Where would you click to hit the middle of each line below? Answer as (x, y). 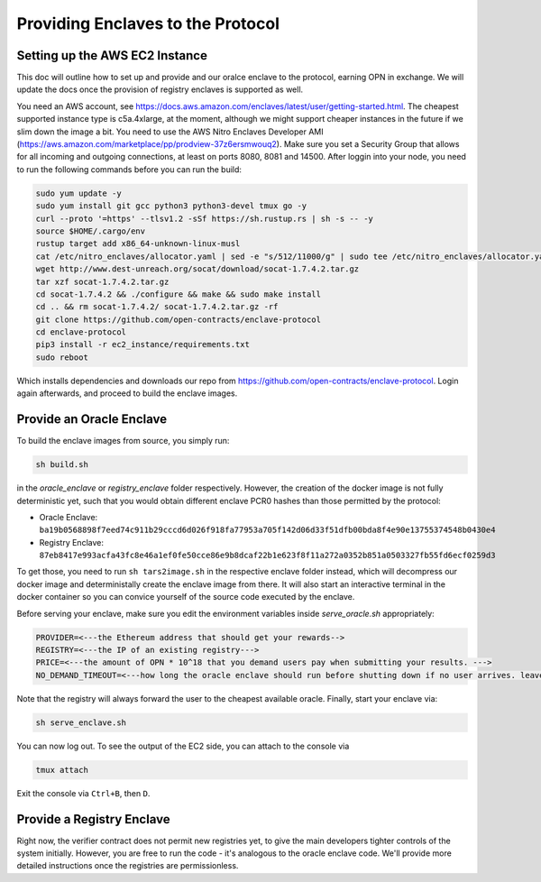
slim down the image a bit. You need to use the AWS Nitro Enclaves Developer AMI (170, 132)
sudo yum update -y (78, 193)
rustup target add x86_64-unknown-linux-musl (138, 244)
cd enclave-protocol (81, 332)
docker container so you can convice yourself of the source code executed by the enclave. (186, 597)
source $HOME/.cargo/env (91, 231)
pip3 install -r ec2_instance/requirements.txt (142, 345)
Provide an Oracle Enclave (92, 419)
